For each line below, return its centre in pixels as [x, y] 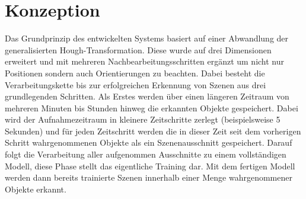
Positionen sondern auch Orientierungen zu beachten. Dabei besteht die [135, 73]
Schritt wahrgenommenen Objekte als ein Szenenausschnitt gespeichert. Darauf [149, 142]
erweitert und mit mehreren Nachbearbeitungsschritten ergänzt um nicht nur [145, 61]
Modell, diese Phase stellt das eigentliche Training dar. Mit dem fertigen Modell [150, 166]
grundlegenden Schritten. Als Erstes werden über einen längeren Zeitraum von [147, 96]
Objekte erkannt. [36, 189]
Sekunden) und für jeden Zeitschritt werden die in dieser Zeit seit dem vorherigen [153, 131]
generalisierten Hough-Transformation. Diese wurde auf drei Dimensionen [138, 49]
